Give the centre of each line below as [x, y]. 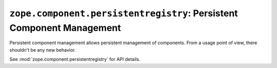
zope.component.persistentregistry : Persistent [124, 13]
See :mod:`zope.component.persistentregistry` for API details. [75, 59]
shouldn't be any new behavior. [43, 50]
